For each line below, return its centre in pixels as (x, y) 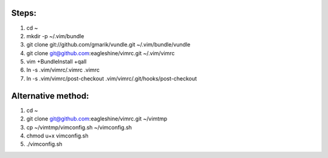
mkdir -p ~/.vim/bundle (55, 36)
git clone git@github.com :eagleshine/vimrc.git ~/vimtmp (97, 119)
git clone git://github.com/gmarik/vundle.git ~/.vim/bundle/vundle (108, 45)
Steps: (24, 13)
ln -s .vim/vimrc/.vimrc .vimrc (63, 70)
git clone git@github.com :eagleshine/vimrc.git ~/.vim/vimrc (101, 53)
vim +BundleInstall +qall (56, 62)
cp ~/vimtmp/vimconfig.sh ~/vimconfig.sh (79, 127)
